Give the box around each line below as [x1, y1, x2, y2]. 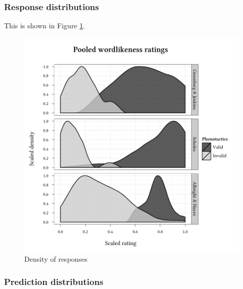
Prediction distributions [4, 275, 104, 287]
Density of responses [24, 254, 88, 264]
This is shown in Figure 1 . [4, 20, 85, 31]
